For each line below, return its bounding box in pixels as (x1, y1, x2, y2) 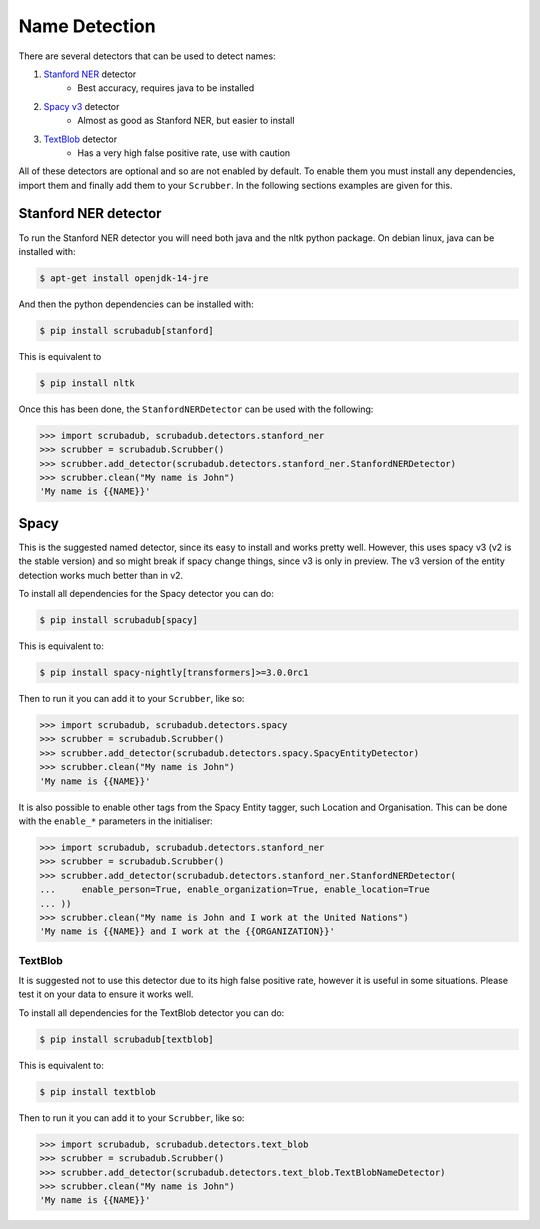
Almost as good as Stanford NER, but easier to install (77, 115, 295, 127)
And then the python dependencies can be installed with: (18, 298, 254, 310)
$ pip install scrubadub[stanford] (39, 325, 214, 336)
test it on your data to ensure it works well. (18, 988, 194, 1000)
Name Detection (18, 15, 156, 37)
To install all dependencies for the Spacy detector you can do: (18, 588, 274, 600)
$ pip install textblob (39, 1086, 157, 1097)
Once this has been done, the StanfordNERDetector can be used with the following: (18, 403, 374, 415)
